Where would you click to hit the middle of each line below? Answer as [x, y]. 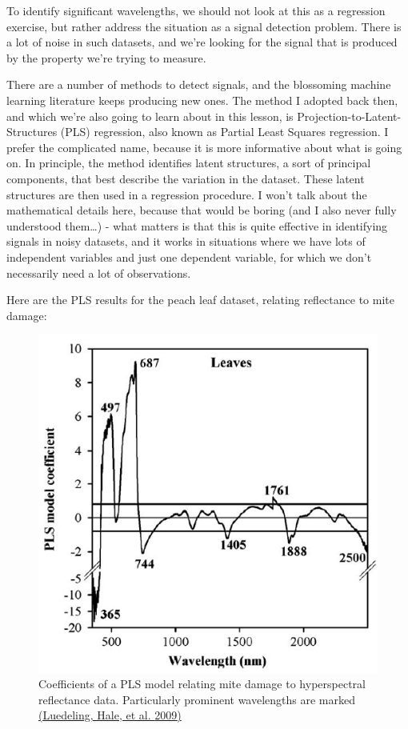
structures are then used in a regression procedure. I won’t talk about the [187, 194]
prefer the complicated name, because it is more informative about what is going [204, 147]
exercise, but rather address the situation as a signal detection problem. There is [204, 26]
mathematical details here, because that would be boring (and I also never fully [202, 210]
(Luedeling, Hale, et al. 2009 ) [110, 715]
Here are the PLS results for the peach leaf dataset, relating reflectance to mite [200, 300]
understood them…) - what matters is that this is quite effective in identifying [197, 225]
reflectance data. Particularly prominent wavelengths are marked [197, 699]
